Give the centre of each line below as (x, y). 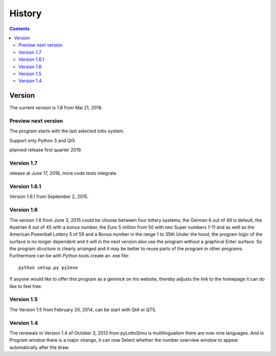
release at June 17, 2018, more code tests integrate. (63, 173)
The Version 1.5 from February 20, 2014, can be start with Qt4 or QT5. (83, 309)
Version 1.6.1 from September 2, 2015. (49, 196)
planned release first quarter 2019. (46, 150)
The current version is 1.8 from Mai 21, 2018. (56, 108)
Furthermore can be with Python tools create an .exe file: (70, 256)
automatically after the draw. (40, 347)
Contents (20, 29)
